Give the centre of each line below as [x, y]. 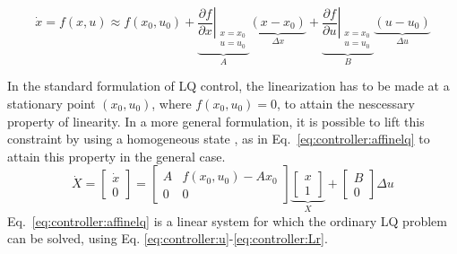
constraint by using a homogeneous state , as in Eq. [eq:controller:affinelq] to [219, 139]
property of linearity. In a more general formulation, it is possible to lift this [216, 121]
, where [172, 104]
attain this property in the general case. [116, 156]
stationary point [52, 104]
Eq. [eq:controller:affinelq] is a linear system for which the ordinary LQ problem [227, 220]
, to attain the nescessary [345, 104]
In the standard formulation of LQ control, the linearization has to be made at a [228, 86]
